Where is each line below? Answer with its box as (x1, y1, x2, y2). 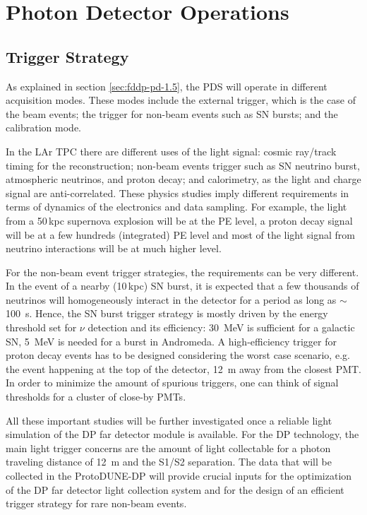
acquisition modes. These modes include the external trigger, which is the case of (6, 93, 356, 107)
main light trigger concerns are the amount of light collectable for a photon (6, 440, 331, 455)
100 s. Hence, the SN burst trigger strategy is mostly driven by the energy (6, 306, 328, 321)
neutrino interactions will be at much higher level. (6, 241, 222, 256)
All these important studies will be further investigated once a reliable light (6, 413, 332, 427)
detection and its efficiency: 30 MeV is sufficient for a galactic (88, 320, 355, 335)
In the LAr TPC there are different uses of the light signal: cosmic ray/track (6, 143, 337, 158)
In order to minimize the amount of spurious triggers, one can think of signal (6, 375, 339, 390)
